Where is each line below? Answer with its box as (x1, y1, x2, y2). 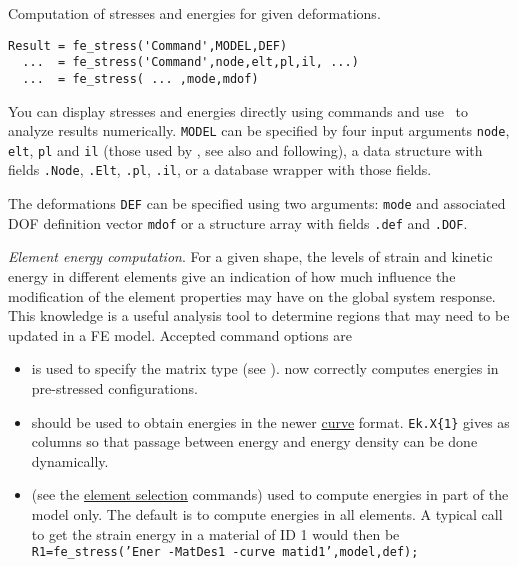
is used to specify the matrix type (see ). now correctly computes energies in (31, 358, 499, 379)
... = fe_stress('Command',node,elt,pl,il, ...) (22, 55, 359, 70)
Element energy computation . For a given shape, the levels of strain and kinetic (8, 246, 493, 267)
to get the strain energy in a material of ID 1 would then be (31, 523, 400, 544)
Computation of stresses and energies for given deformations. (8, 3, 381, 23)
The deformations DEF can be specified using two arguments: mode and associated (8, 193, 506, 214)
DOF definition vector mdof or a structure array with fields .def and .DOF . (8, 212, 468, 233)
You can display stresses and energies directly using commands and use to (8, 100, 469, 121)
